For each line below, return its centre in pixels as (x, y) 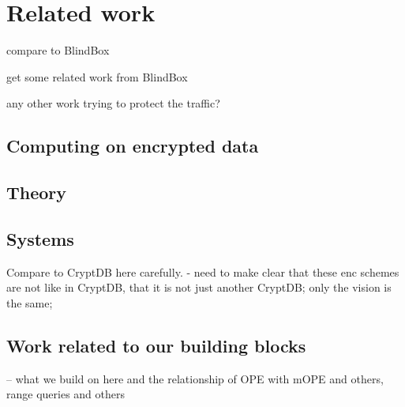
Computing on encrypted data (133, 146)
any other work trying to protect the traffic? (113, 103)
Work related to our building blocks (156, 345)
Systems (40, 238)
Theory (37, 192)
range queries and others (66, 394)
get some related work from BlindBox (97, 76)
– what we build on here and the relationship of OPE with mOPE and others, (195, 378)
